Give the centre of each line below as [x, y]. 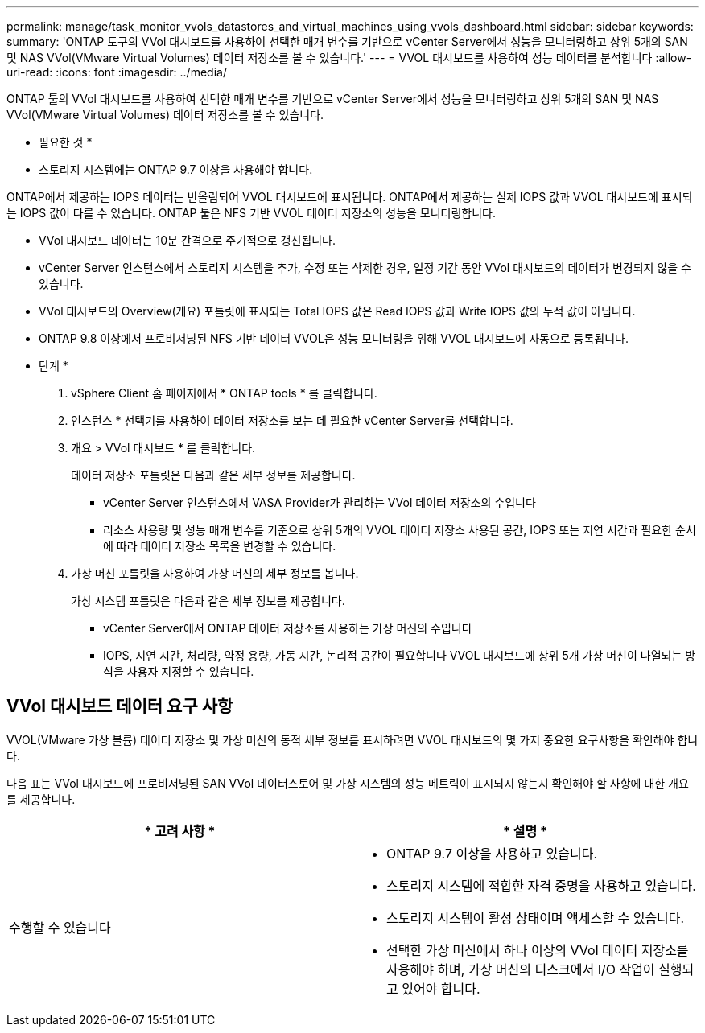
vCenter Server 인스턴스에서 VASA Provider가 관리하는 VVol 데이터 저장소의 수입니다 [320, 502]
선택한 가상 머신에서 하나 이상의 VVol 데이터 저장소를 [538, 950]
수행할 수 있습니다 [60, 927]
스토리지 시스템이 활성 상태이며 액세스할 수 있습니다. [536, 918]
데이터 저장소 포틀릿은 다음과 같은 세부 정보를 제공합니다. [213, 475]
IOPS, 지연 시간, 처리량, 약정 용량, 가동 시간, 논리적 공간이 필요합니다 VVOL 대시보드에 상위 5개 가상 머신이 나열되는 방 [400, 655]
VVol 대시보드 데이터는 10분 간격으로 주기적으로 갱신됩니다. [188, 240]
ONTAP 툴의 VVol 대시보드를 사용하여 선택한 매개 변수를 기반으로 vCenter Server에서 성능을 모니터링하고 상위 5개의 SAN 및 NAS [333, 99]
